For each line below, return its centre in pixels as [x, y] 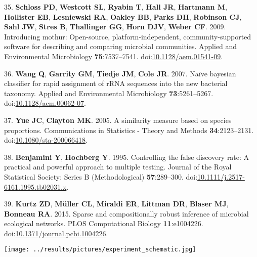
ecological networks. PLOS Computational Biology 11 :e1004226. [104, 223]
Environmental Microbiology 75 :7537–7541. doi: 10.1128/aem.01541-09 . [114, 56]
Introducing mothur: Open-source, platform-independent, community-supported [128, 36]
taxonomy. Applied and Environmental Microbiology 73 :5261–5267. [109, 93]
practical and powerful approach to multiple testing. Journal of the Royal [118, 167]
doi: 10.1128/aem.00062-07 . [45, 103]
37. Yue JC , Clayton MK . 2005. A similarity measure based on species [118, 120]
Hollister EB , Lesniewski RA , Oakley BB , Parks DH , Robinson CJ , [123, 16]
